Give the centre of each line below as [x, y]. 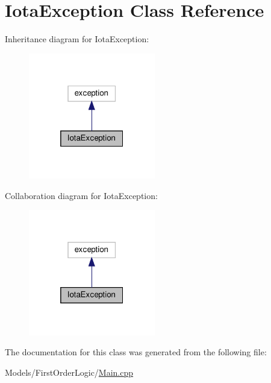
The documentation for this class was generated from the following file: [136, 352]
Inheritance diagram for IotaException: [77, 39]
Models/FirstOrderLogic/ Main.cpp [69, 372]
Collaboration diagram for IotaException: [81, 195]
